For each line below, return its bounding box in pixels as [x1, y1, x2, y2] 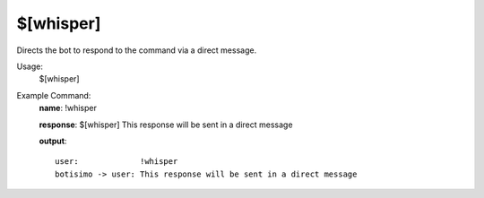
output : [39, 135, 67, 146]
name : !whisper [39, 103, 98, 114]
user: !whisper [55, 157, 178, 167]
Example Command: [16, 90, 91, 100]
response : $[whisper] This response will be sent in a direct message [39, 119, 293, 130]
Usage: [16, 61, 44, 72]
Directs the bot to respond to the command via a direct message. [16, 45, 257, 56]
